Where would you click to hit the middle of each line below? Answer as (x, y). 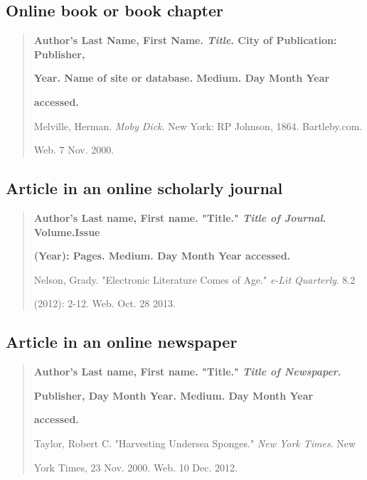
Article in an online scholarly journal (144, 188)
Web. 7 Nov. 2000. (74, 150)
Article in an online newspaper (122, 342)
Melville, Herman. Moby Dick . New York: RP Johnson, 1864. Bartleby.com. (198, 126)
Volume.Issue (67, 231)
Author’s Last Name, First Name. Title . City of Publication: (185, 40)
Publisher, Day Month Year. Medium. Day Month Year (174, 395)
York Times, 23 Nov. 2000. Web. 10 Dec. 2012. (135, 467)
